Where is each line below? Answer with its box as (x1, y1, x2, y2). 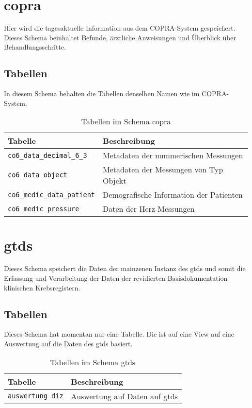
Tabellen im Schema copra (81, 116, 171, 127)
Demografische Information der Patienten (103, 189, 243, 201)
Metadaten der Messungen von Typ (103, 164, 223, 175)
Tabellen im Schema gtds (50, 356, 136, 368)
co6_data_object (8, 171, 67, 179)
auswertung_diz (8, 392, 63, 400)
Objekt (103, 175, 126, 187)
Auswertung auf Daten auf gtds (71, 390, 178, 402)
